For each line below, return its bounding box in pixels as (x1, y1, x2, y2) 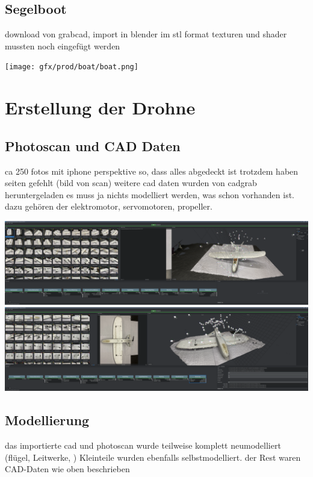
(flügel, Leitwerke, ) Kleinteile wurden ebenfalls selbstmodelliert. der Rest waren (5, 450, 301, 463)
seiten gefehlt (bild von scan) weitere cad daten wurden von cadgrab (5, 176, 257, 189)
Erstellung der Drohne (5, 95, 196, 120)
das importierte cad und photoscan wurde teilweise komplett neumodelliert (5, 438, 281, 451)
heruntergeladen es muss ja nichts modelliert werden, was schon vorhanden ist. (5, 188, 294, 201)
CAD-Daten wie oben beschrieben (5, 463, 130, 475)
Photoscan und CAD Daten (5, 136, 181, 155)
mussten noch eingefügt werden (5, 39, 120, 52)
